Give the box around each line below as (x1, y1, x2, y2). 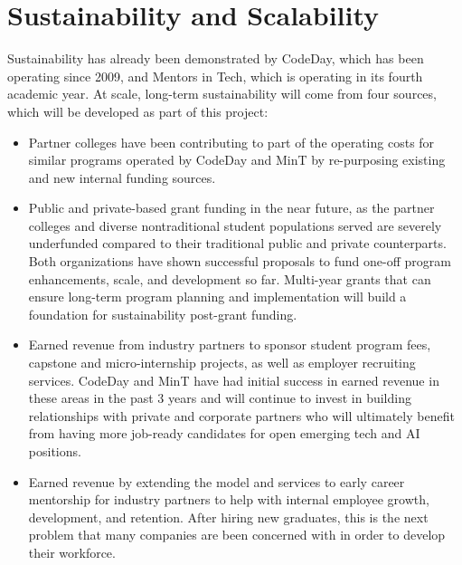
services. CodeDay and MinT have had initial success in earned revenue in (28, 370, 439, 389)
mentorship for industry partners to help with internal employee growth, (28, 490, 429, 509)
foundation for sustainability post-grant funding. (28, 304, 297, 323)
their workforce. (28, 542, 116, 561)
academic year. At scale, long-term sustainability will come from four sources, (7, 84, 437, 103)
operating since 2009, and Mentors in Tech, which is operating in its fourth (7, 66, 423, 85)
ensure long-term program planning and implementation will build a (28, 287, 407, 306)
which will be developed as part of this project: (7, 101, 269, 120)
